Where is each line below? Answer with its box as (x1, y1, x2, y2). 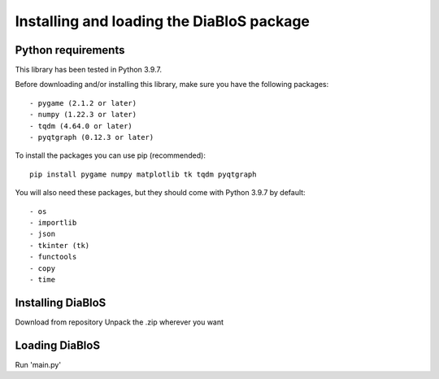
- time (29, 275, 56, 284)
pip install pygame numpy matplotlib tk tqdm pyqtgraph (29, 169, 257, 179)
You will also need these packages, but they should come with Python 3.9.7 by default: (15, 188, 306, 198)
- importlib (29, 218, 77, 227)
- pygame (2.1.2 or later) (29, 98, 137, 107)
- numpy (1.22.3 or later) (29, 110, 137, 120)
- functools (29, 252, 77, 262)
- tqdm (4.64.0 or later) (29, 121, 133, 130)
